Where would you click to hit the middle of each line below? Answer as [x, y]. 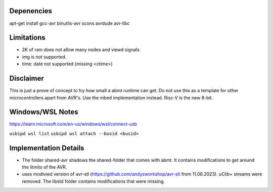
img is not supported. [44, 57]
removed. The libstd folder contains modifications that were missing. [94, 181]
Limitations [27, 38]
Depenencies [31, 11]
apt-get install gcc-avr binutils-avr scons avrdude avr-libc [70, 23]
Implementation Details [47, 148]
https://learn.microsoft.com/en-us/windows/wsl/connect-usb [73, 124]
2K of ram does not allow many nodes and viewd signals [81, 50]
